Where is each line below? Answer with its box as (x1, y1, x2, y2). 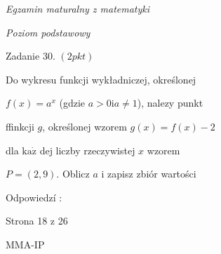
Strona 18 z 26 (6, 213, 68, 228)
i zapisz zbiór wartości (101, 166, 196, 181)
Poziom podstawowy (6, 25, 91, 39)
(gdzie (59, 95, 86, 110)
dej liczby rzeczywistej (39, 142, 135, 157)
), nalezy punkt (137, 95, 203, 110)
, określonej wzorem (42, 119, 127, 133)
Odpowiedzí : (6, 189, 62, 204)
